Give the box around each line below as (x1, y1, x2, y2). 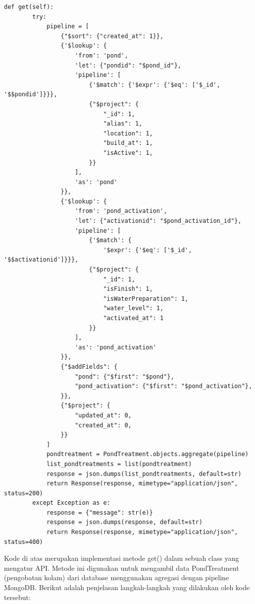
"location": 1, (103, 130, 153, 137)
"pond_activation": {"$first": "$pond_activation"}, (75, 383, 253, 390)
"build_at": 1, (103, 139, 153, 147)
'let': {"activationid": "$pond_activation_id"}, (75, 217, 242, 225)
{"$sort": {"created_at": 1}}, (60, 32, 164, 40)
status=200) (4, 489, 43, 497)
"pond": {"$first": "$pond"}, (75, 373, 174, 380)
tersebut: (4, 592, 31, 602)
